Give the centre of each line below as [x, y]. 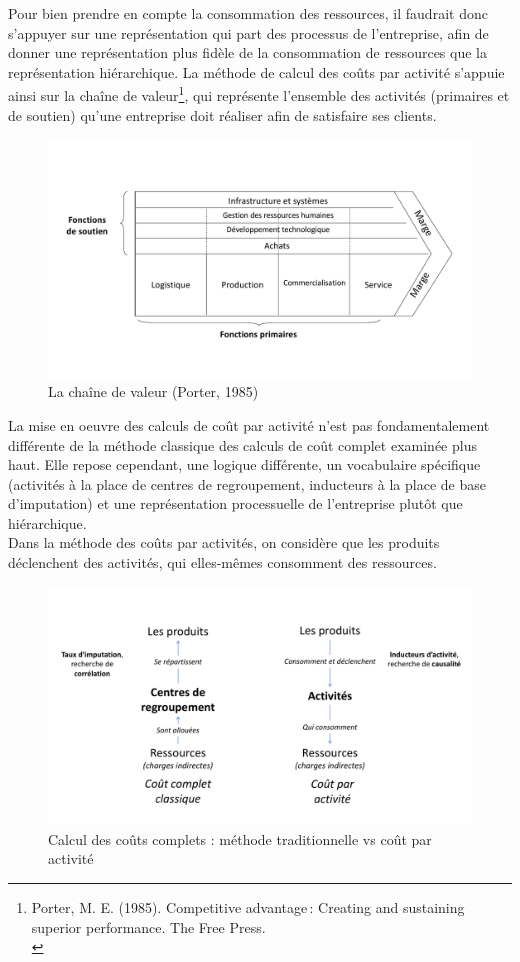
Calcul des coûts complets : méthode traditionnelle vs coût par [240, 838]
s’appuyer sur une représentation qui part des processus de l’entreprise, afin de [248, 32]
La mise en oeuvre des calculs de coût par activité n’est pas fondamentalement [249, 424]
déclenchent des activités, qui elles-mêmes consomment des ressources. [222, 562]
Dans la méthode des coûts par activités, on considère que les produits [224, 542]
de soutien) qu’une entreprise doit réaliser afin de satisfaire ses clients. [222, 114]
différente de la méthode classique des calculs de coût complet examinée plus [242, 444]
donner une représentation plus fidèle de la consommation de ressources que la [247, 52]
